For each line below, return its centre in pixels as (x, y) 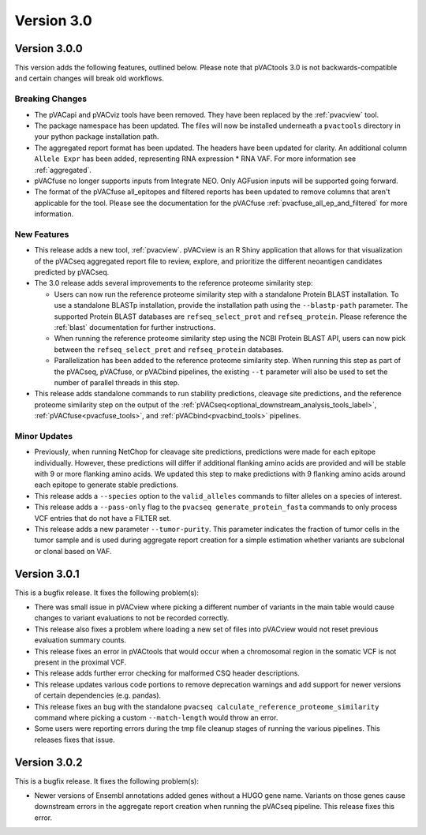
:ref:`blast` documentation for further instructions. (135, 327)
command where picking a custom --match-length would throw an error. (156, 717)
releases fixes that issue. (75, 740)
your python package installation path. (97, 137)
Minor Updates (44, 436)
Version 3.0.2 (49, 762)
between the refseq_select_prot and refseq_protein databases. (169, 349)
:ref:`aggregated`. (63, 170)
